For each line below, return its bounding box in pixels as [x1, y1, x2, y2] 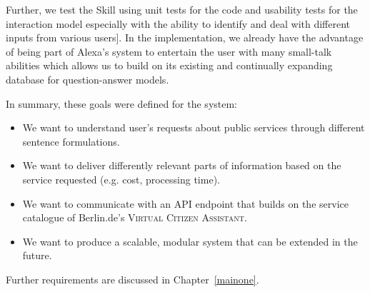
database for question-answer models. [6, 71, 169, 86]
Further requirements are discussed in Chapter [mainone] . [6, 271, 259, 286]
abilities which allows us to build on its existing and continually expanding [6, 58, 333, 73]
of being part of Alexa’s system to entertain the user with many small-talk [6, 44, 332, 59]
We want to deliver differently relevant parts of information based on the [22, 158, 341, 173]
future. [22, 248, 52, 263]
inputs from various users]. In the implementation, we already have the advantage [6, 30, 364, 45]
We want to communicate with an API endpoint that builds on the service [22, 196, 349, 211]
